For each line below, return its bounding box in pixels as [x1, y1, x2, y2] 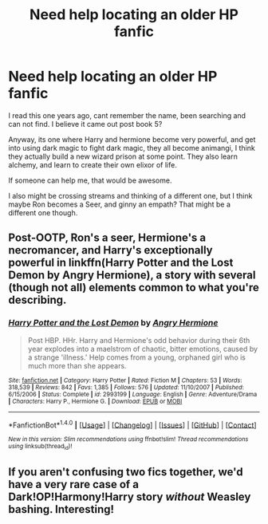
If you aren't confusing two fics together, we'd [8, 465, 243, 479]
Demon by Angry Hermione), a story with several [8, 269, 256, 282]
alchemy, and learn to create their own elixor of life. [8, 160, 177, 169]
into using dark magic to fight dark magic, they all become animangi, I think [8, 143, 255, 152]
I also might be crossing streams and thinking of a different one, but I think [8, 191, 253, 200]
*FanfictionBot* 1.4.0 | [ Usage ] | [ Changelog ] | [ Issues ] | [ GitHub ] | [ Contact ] [8, 419, 257, 430]
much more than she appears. [27, 360, 127, 370]
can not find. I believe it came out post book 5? [8, 119, 163, 128]
